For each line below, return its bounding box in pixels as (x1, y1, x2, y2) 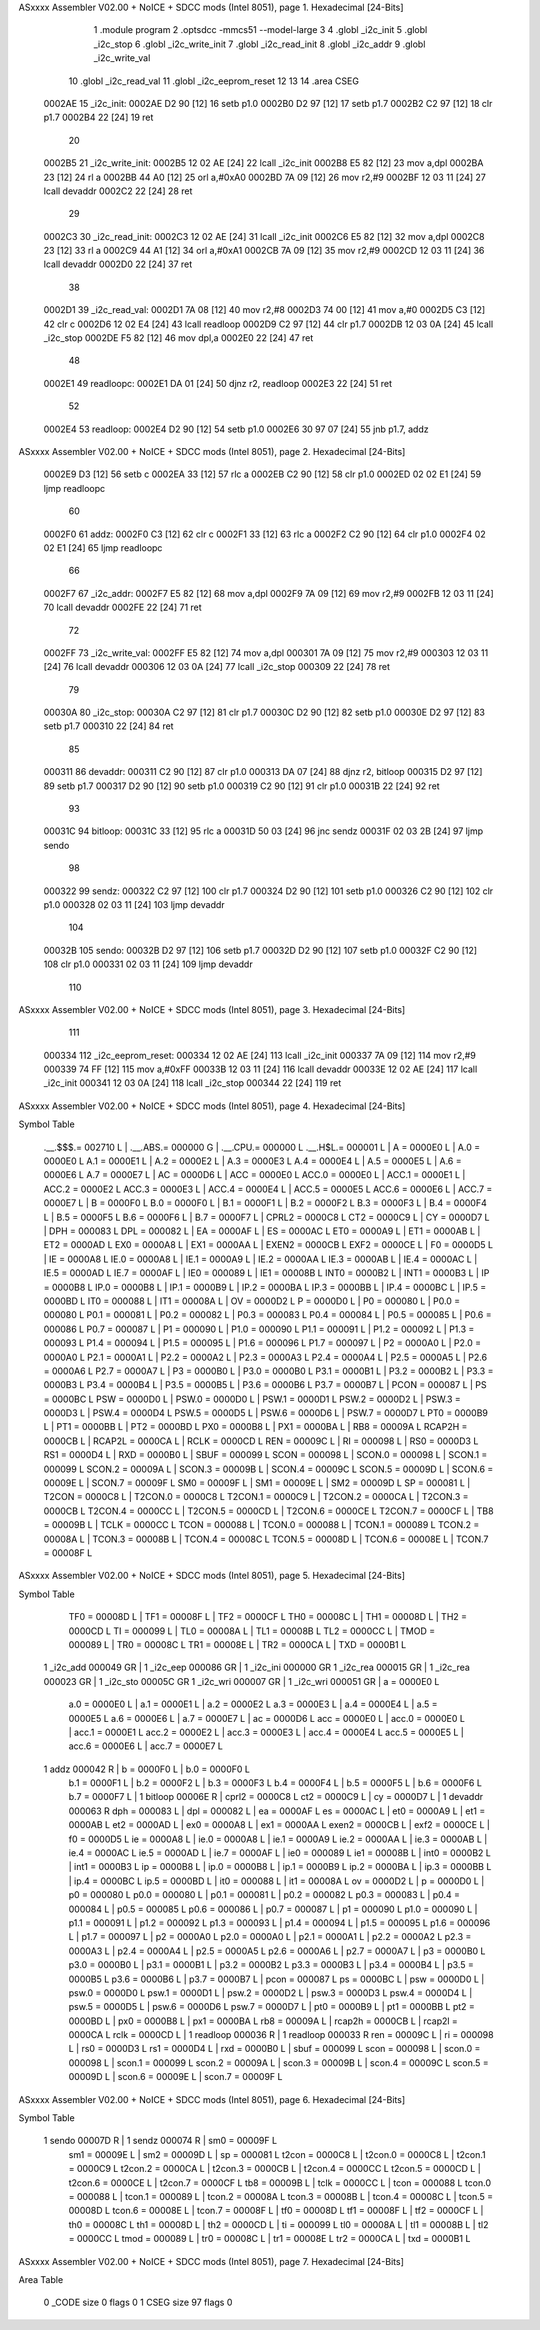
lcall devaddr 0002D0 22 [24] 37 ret (43, 258, 193, 270)
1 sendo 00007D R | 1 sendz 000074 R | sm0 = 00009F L (43, 2135, 278, 2147)
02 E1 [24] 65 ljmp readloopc (43, 541, 163, 554)
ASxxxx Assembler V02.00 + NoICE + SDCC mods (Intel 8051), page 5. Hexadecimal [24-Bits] (18, 1570, 405, 1582)
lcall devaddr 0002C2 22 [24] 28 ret (43, 185, 193, 197)
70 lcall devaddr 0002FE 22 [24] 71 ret (43, 601, 202, 614)
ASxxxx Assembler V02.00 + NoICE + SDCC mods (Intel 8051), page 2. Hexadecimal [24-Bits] (18, 445, 406, 457)
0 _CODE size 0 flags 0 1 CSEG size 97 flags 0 (43, 2296, 233, 2309)
